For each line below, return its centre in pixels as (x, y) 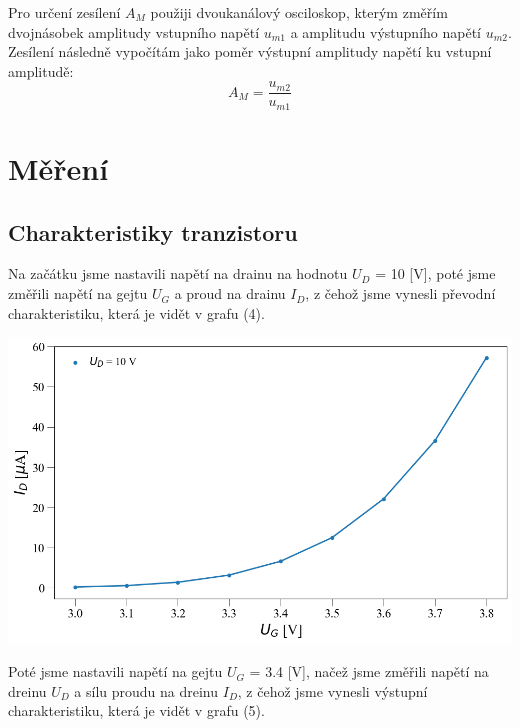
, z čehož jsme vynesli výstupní (332, 690)
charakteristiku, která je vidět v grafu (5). (136, 710)
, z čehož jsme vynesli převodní (400, 293)
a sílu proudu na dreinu (146, 690)
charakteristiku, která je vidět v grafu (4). (136, 312)
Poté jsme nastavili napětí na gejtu (115, 671)
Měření (58, 168)
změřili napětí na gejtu (78, 293)
